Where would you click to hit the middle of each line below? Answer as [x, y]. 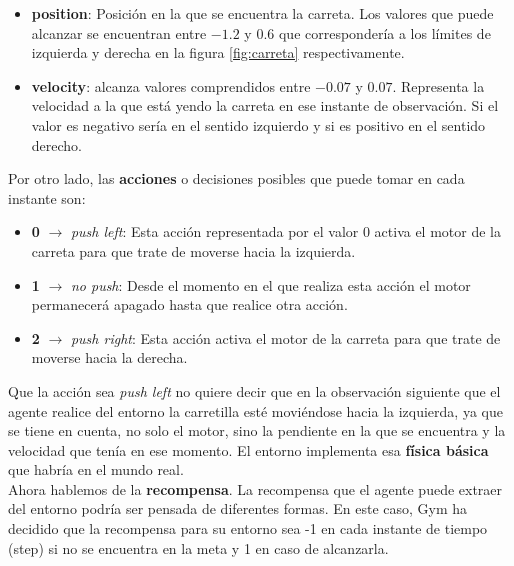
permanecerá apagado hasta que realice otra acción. [189, 304]
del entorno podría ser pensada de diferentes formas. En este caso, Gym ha [238, 508]
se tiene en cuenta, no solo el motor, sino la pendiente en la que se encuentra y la [257, 430]
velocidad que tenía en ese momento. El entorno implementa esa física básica [248, 449]
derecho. [57, 144]
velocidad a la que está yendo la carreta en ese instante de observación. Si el [265, 105]
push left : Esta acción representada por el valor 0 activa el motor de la [285, 231]
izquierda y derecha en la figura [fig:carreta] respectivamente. [218, 52]
